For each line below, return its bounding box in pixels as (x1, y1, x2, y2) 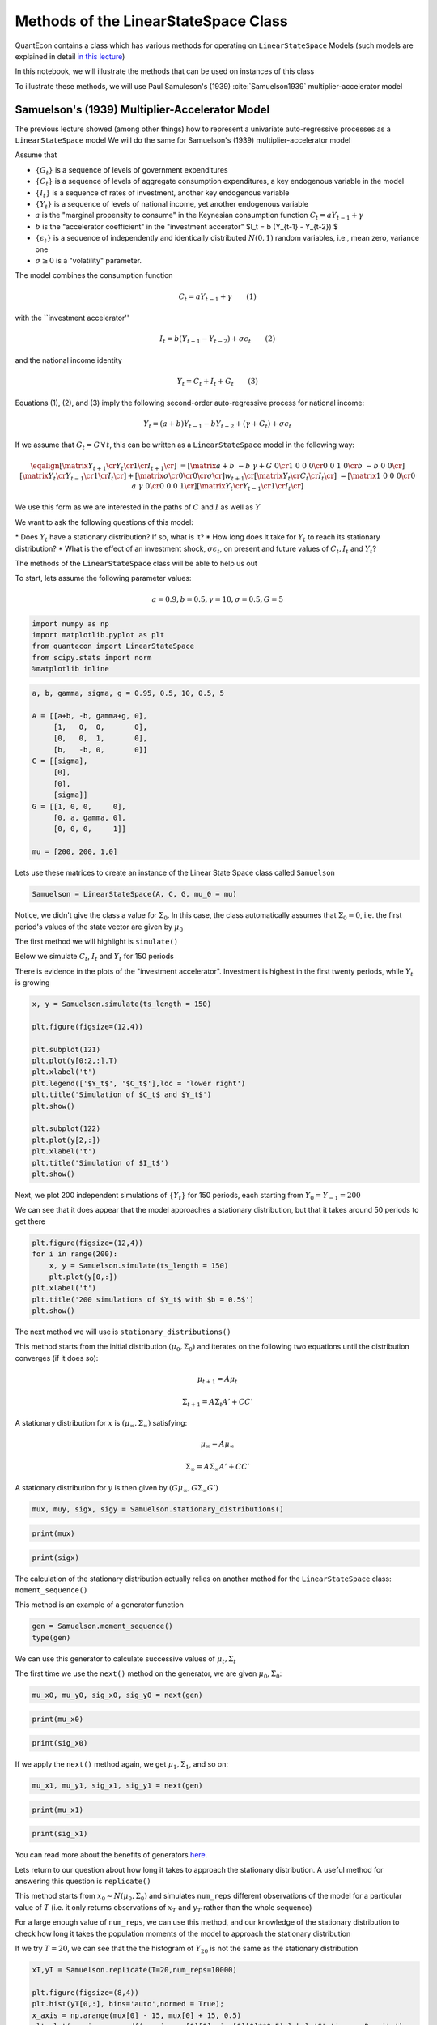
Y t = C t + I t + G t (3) (176, 377, 259, 388)
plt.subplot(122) (32, 1124, 101, 1133)
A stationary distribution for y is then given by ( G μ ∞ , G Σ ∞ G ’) (15, 1483, 218, 1494)
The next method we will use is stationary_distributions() (15, 1327, 231, 1336)
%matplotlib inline (32, 664, 109, 674)
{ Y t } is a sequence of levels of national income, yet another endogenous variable (35, 198, 309, 211)
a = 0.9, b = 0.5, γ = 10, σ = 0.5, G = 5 (151, 595, 283, 603)
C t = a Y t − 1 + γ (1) (178, 292, 257, 303)
